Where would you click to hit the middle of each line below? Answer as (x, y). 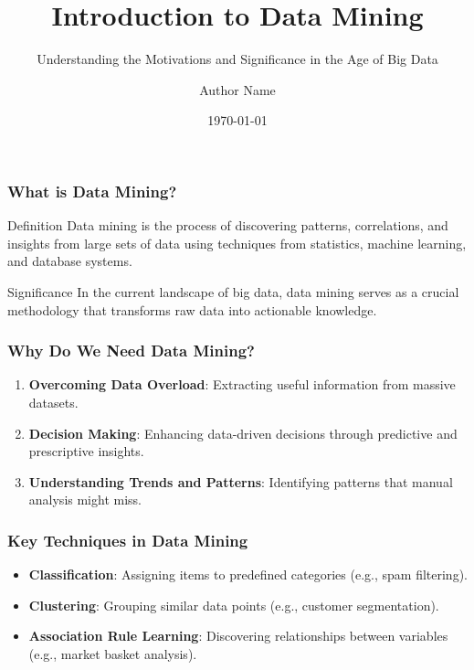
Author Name (237, 89)
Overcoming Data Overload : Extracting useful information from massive (242, 384)
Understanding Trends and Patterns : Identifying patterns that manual (241, 481)
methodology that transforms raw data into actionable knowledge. (192, 309)
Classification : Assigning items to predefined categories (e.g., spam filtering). (248, 574)
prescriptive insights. (86, 451)
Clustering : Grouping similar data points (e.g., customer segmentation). (234, 605)
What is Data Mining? (92, 191)
